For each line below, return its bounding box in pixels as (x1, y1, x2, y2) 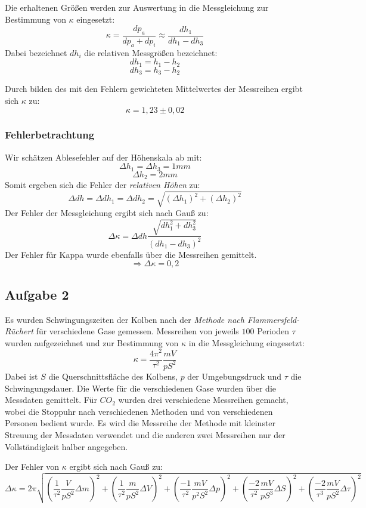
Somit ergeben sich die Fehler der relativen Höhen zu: (5, 178, 200, 191)
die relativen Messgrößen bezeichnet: (84, 46, 218, 59)
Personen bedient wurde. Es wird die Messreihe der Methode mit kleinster (5, 417, 276, 429)
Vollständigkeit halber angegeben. (5, 440, 128, 452)
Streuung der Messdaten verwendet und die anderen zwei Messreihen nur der (5, 428, 286, 441)
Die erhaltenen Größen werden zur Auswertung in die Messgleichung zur (5, 1, 269, 13)
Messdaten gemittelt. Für (5, 393, 97, 406)
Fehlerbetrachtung (5, 127, 95, 142)
